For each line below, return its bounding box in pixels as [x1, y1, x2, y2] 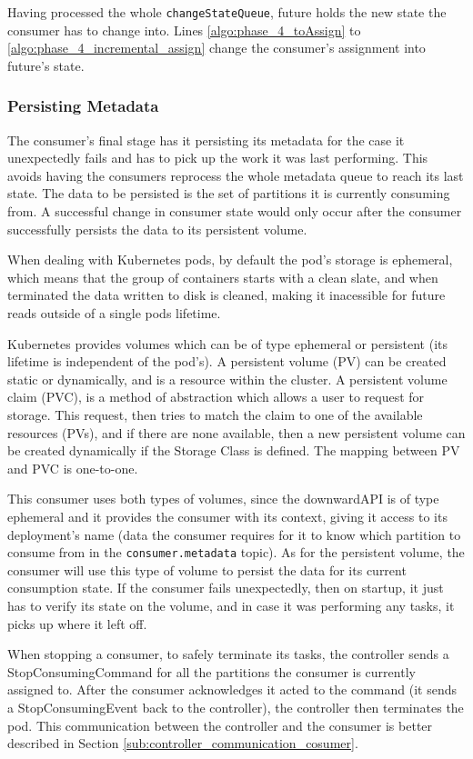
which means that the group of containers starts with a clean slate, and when [7, 267, 438, 286]
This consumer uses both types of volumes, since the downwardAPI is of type [7, 489, 439, 508]
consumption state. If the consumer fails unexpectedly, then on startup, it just [7, 578, 444, 597]
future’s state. [7, 55, 85, 75]
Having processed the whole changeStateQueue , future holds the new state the [7, 3, 447, 21]
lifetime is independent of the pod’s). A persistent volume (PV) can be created [7, 352, 447, 371]
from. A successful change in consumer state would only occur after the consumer [7, 202, 462, 221]
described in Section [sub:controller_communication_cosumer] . [7, 734, 358, 753]
